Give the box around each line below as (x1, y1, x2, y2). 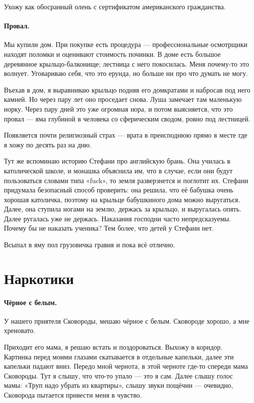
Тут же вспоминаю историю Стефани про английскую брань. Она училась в (4, 156, 231, 166)
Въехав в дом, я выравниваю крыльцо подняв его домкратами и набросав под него (4, 84, 251, 95)
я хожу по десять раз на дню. (4, 139, 92, 149)
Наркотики (4, 268, 74, 288)
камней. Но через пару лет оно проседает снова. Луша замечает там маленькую (4, 94, 242, 104)
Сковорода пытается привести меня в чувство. (4, 390, 142, 400)
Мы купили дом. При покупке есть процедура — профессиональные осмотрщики (4, 39, 248, 49)
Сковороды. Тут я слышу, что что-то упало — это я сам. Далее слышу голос (4, 370, 233, 380)
